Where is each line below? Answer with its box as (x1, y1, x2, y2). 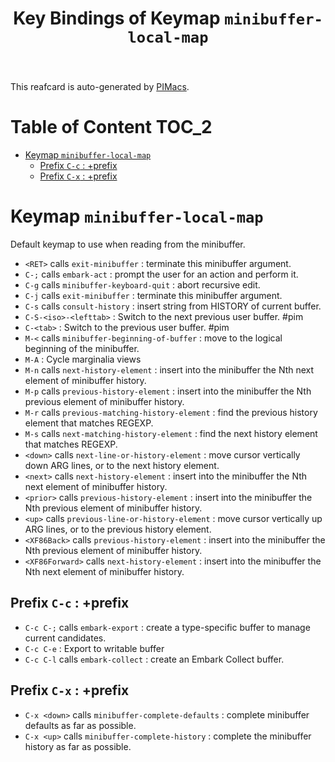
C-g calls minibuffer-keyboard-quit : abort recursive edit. (24, 279, 261, 291)
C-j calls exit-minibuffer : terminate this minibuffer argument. (24, 290, 283, 302)
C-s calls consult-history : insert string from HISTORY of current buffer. (24, 300, 322, 312)
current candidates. (24, 632, 107, 644)
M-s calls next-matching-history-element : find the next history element (24, 428, 318, 440)
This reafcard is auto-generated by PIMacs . (10, 81, 190, 93)
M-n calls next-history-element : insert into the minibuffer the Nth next (24, 364, 315, 376)
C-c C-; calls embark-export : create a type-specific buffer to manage (24, 621, 311, 633)
